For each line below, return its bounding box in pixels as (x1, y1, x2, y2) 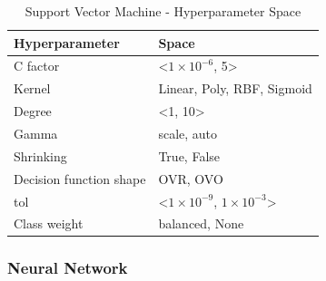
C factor (14, 56, 60, 75)
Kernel (14, 79, 51, 98)
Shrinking (14, 146, 67, 165)
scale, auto (158, 123, 218, 142)
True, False (158, 146, 221, 165)
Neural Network (7, 257, 128, 279)
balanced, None (158, 214, 244, 233)
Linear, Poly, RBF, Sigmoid (158, 79, 312, 98)
